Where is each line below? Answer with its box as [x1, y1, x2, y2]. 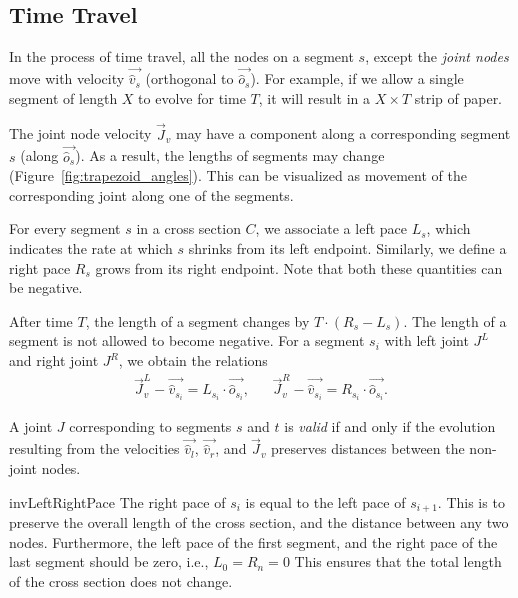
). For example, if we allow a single [250, 68, 464, 89]
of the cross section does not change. [9, 570, 233, 591]
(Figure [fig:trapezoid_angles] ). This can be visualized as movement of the [9, 165, 467, 186]
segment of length [9, 87, 118, 108]
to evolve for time [138, 87, 246, 108]
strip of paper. [414, 87, 503, 108]
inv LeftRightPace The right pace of [9, 491, 226, 512]
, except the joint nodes [365, 46, 509, 67]
